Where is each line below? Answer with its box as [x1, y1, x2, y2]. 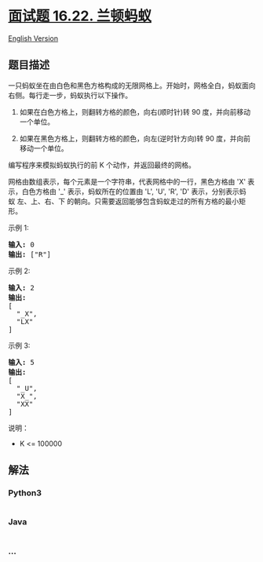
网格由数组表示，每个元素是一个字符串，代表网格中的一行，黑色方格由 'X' [8, 177, 246, 186]
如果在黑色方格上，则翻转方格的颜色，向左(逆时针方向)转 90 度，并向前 [19, 133, 251, 143]
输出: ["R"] [8, 250, 52, 259]
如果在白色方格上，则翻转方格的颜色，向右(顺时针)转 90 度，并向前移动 [19, 107, 251, 116]
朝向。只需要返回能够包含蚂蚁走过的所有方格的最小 [73, 196, 239, 206]
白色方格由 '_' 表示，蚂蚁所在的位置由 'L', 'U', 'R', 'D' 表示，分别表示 [21, 186, 239, 196]
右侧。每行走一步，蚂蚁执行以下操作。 [8, 90, 132, 100]
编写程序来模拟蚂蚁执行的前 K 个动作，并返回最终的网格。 [8, 160, 196, 170]
